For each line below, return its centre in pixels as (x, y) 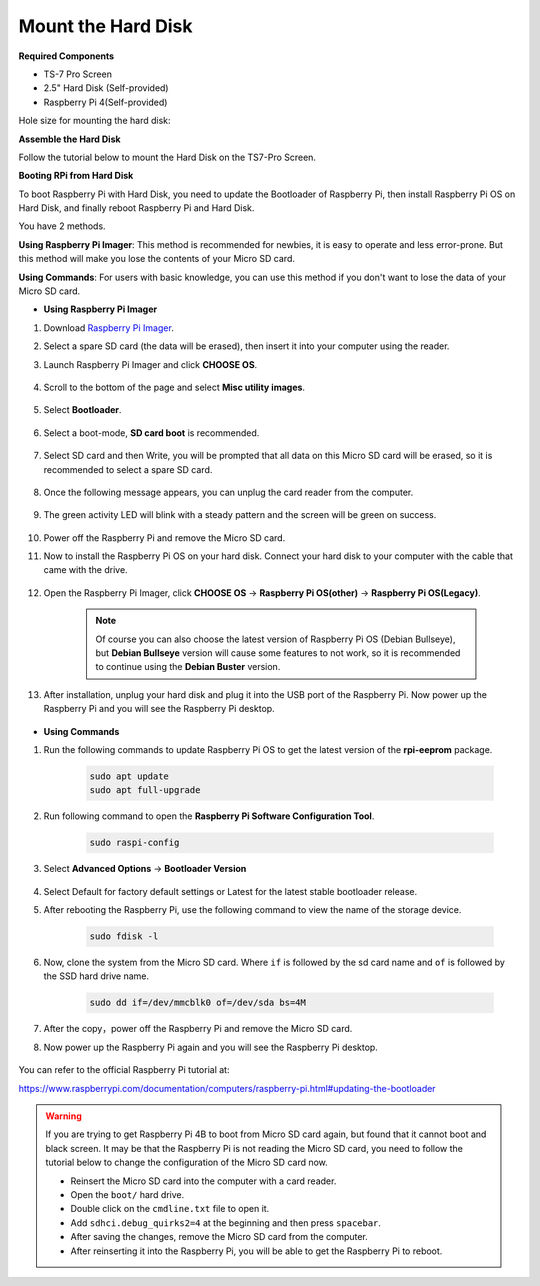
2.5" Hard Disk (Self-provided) (106, 88)
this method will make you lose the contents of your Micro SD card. (156, 259)
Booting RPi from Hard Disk (76, 176)
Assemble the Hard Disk (69, 139)
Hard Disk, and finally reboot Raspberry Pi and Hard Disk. (136, 208)
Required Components (66, 56)
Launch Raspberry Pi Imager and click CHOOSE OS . (150, 364)
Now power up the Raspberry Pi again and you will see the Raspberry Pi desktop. (211, 1047)
